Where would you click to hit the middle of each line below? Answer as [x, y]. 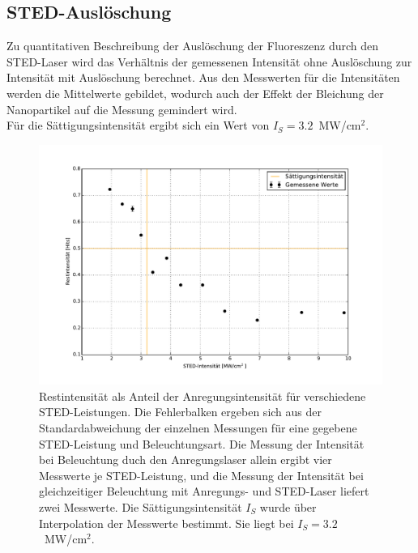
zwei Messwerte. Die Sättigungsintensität [141, 506]
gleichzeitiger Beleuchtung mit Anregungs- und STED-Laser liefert [204, 491]
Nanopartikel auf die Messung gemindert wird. [122, 109]
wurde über [288, 506]
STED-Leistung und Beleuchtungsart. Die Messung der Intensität [202, 443]
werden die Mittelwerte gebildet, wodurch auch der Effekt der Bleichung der [195, 93]
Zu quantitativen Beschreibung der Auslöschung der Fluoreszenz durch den [193, 46]
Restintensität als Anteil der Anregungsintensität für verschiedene [203, 396]
